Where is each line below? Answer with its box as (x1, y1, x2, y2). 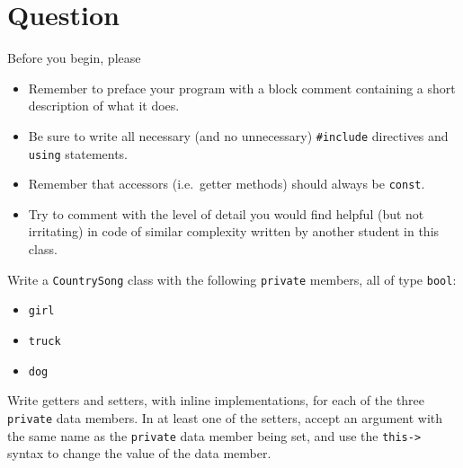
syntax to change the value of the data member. (7, 444, 272, 463)
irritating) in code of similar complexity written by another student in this (28, 222, 440, 241)
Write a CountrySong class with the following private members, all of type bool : (7, 269, 457, 288)
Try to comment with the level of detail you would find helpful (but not (28, 204, 424, 223)
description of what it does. (28, 96, 180, 115)
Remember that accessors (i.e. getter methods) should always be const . (28, 174, 425, 193)
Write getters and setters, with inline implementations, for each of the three (7, 391, 425, 410)
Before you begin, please (7, 49, 141, 67)
